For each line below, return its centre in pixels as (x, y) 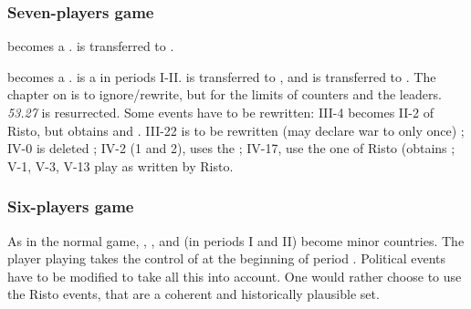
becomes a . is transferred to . (91, 46)
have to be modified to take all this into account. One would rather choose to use (235, 276)
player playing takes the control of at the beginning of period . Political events (226, 258)
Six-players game (71, 206)
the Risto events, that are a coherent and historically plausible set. (194, 294)
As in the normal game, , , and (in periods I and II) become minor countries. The (236, 240)
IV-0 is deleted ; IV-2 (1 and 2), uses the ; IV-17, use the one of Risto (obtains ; (231, 148)
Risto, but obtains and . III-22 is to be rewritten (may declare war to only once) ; (236, 130)
